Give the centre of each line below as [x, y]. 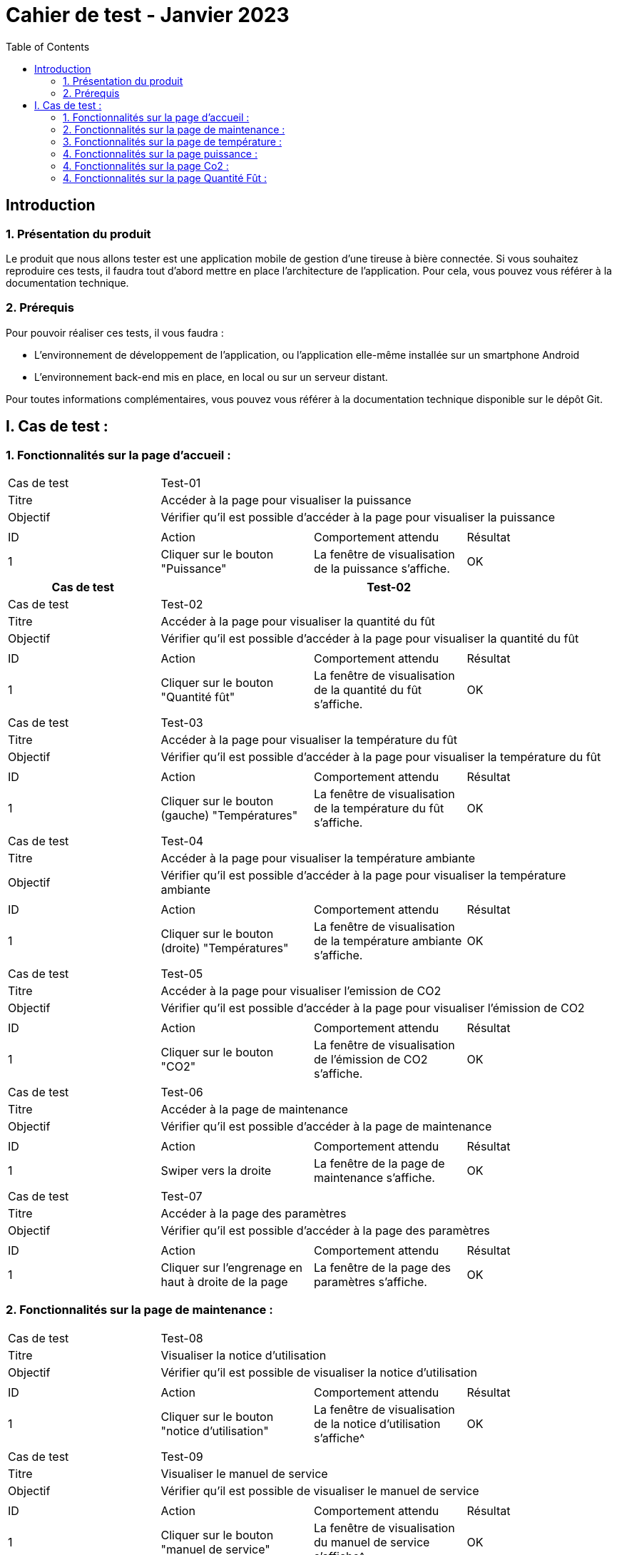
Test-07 [182, 1196]
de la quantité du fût [368, 689]
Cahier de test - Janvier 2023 [148, 15]
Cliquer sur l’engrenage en [232, 1267]
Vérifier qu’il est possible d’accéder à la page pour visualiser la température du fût [381, 756]
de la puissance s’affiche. [382, 568]
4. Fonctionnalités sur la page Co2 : [146, 165]
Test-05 [182, 973]
